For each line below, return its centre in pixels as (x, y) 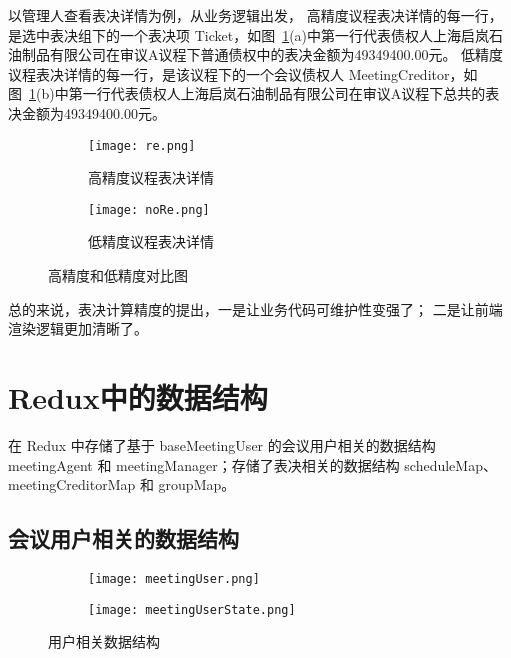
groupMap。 (197, 484)
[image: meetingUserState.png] (192, 609)
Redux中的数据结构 (138, 397)
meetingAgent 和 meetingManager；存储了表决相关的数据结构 (204, 464)
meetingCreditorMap (72, 484)
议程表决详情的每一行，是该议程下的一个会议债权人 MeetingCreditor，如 (243, 73)
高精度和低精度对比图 (118, 275)
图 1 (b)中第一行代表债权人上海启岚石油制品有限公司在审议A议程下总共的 (247, 93)
